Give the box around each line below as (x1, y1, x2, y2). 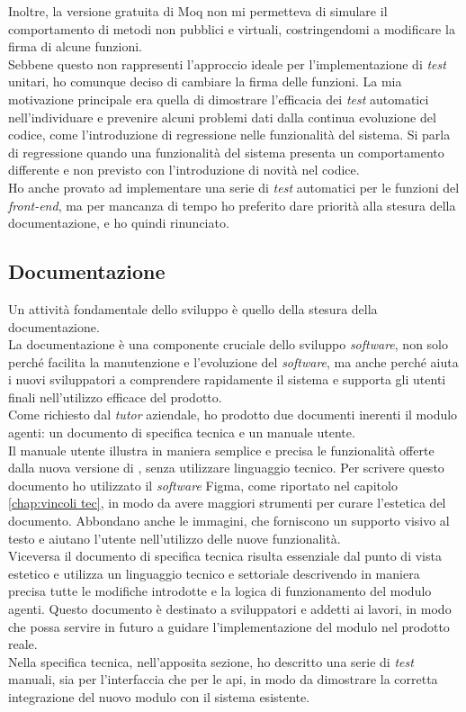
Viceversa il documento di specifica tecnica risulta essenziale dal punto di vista (8, 546, 442, 565)
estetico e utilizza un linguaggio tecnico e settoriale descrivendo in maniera (8, 563, 420, 582)
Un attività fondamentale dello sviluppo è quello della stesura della (8, 299, 378, 318)
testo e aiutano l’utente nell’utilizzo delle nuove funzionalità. (8, 528, 341, 547)
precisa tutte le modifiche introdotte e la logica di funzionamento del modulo (8, 581, 432, 600)
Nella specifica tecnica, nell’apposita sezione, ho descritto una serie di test (8, 652, 414, 671)
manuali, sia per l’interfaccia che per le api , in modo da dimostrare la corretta (8, 670, 438, 689)
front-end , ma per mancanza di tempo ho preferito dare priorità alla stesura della (8, 195, 456, 214)
